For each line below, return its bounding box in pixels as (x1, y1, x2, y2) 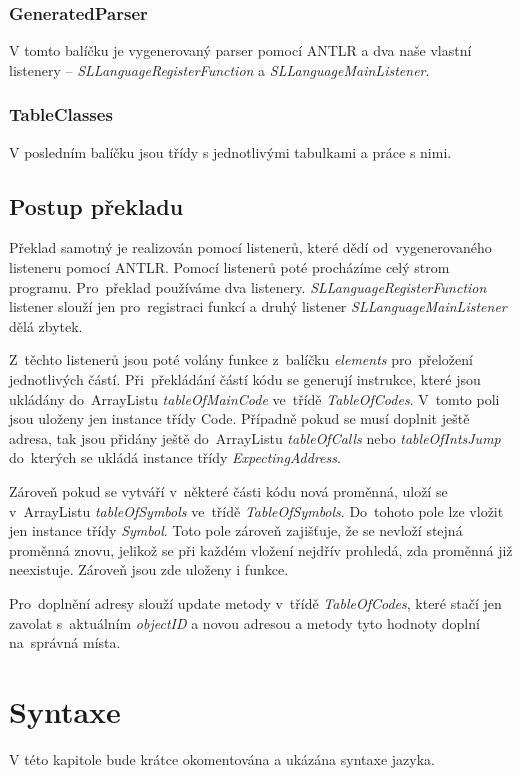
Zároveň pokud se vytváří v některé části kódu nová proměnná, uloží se (9, 480, 448, 501)
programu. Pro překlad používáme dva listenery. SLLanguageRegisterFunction (9, 276, 487, 297)
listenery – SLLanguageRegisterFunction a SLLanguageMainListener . (9, 59, 430, 80)
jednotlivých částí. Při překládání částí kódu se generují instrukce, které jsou (9, 368, 481, 389)
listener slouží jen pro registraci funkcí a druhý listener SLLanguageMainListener (9, 296, 507, 317)
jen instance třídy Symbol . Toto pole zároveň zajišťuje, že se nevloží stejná (9, 520, 463, 541)
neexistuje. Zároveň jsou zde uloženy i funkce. (9, 559, 289, 580)
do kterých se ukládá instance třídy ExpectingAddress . (9, 447, 341, 468)
